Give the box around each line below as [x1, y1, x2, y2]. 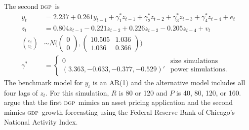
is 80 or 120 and [119, 87, 167, 97]
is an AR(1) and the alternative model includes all [92, 77, 246, 88]
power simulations [170, 66, 225, 73]
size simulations [170, 58, 218, 65]
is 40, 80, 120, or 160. [176, 87, 241, 97]
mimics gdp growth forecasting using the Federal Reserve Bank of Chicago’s [4, 107, 235, 117]
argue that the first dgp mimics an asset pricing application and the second [4, 97, 233, 107]
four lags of [4, 87, 38, 97]
